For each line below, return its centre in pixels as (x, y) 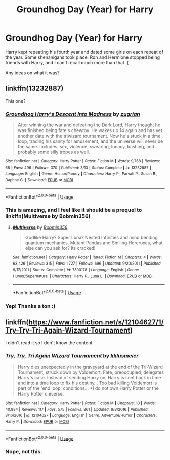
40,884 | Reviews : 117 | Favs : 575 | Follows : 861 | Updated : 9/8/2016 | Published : (77, 409)
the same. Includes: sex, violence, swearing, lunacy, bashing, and (86, 147)
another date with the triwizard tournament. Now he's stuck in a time (89, 136)
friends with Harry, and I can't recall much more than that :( (67, 62)
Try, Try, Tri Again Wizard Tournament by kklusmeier (72, 355)
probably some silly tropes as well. (54, 152)
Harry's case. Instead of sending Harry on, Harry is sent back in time (89, 377)
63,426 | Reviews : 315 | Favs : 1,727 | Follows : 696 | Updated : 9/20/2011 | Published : (87, 264)
